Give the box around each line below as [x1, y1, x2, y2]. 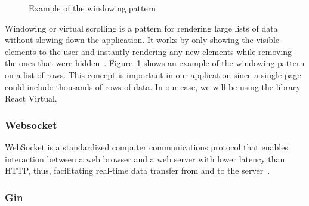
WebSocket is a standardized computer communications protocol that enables [5, 140, 288, 153]
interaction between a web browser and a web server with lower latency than [5, 152, 285, 165]
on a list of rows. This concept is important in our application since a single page [5, 68, 301, 81]
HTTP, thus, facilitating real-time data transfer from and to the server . [5, 164, 270, 177]
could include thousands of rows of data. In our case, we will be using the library [5, 80, 301, 93]
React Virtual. [5, 92, 57, 104]
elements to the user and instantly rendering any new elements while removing [5, 45, 292, 57]
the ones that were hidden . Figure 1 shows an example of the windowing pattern [5, 57, 305, 69]
